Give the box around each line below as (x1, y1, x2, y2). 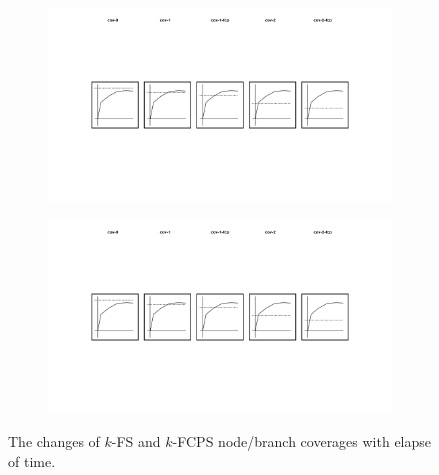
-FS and (111, 431, 161, 452)
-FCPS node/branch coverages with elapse (172, 431, 432, 452)
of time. (8, 450, 56, 471)
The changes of (8, 431, 100, 452)
